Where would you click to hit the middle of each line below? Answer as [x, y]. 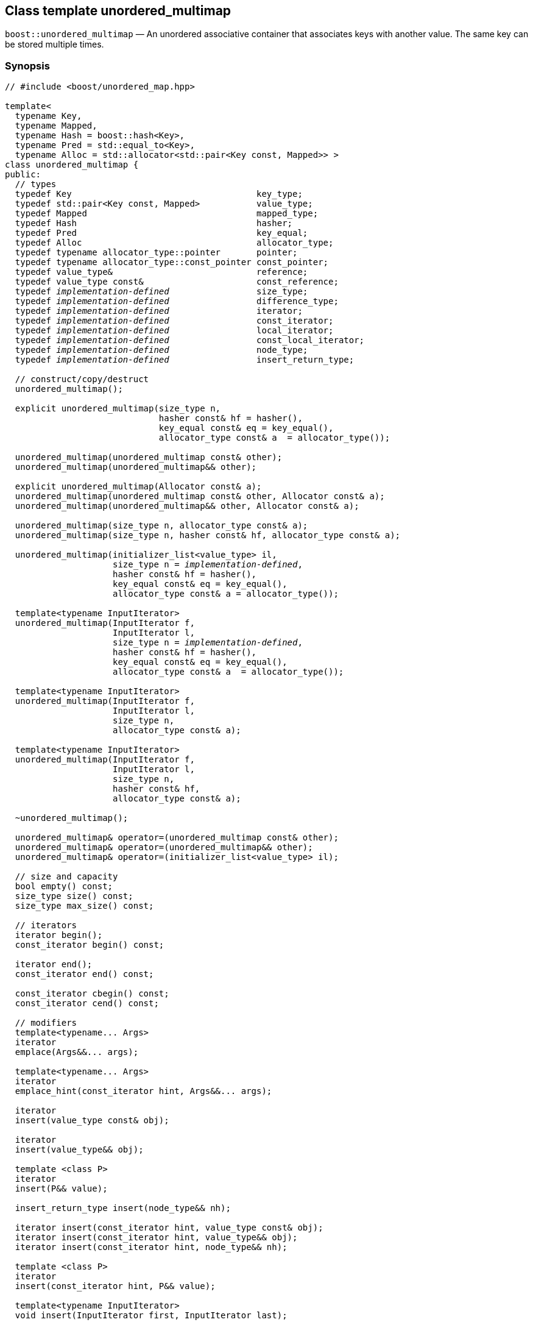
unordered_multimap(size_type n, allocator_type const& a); [161, 526]
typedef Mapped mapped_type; [167, 214]
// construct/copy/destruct [82, 379]
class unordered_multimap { [72, 165]
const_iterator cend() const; [87, 1004]
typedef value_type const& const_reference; [177, 282]
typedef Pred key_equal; [161, 233]
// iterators [46, 925]
